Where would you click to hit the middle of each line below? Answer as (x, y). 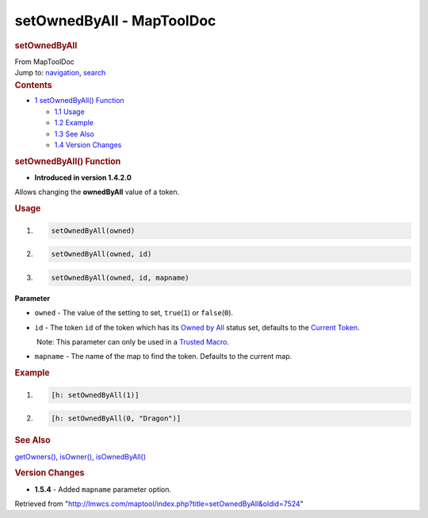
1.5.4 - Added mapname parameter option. (103, 489)
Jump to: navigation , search (60, 73)
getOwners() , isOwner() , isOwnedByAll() (80, 456)
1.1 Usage (69, 112)
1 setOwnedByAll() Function (79, 101)
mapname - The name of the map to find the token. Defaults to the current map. (163, 356)
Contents (33, 85)
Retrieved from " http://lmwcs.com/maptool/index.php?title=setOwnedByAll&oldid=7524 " (159, 504)
